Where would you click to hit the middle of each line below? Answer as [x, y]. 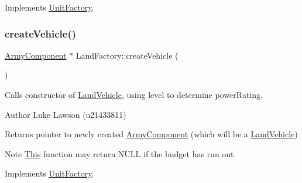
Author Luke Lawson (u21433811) [66, 114]
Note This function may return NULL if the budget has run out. [121, 153]
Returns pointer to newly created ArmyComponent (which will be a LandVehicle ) [151, 134]
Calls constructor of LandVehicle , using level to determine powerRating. [134, 94]
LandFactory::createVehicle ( [127, 55]
